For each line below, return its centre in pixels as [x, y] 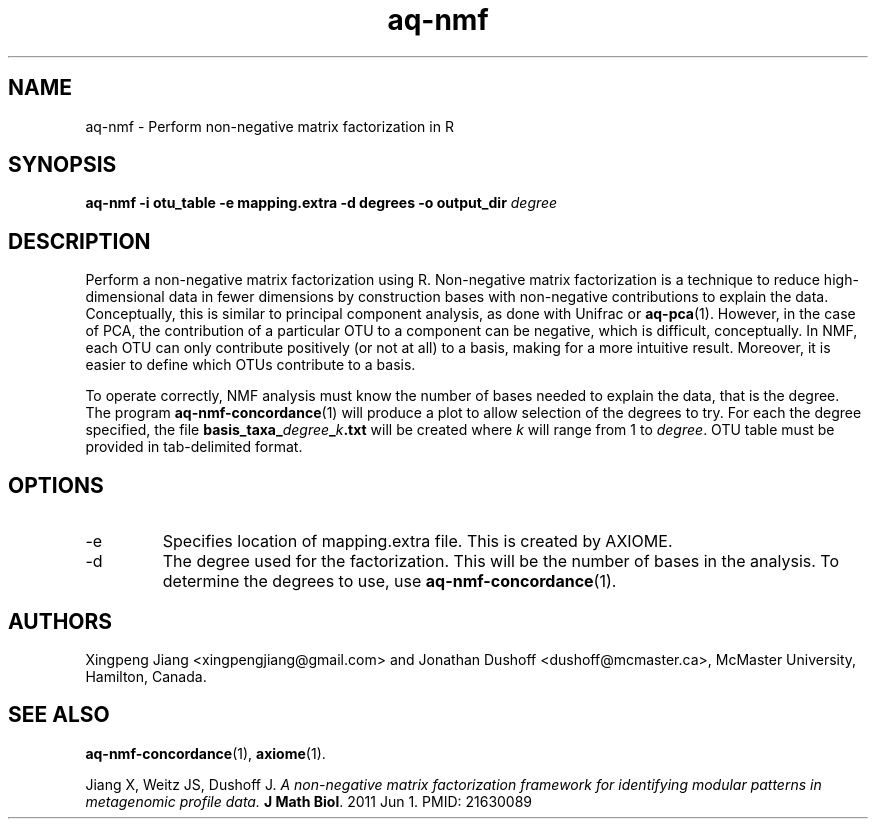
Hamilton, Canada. [146, 676]
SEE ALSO [59, 715]
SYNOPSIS [62, 165]
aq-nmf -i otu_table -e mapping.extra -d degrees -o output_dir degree [321, 203]
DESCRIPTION [79, 241]
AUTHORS [60, 621]
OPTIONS [56, 485]
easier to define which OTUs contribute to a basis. [250, 365]
